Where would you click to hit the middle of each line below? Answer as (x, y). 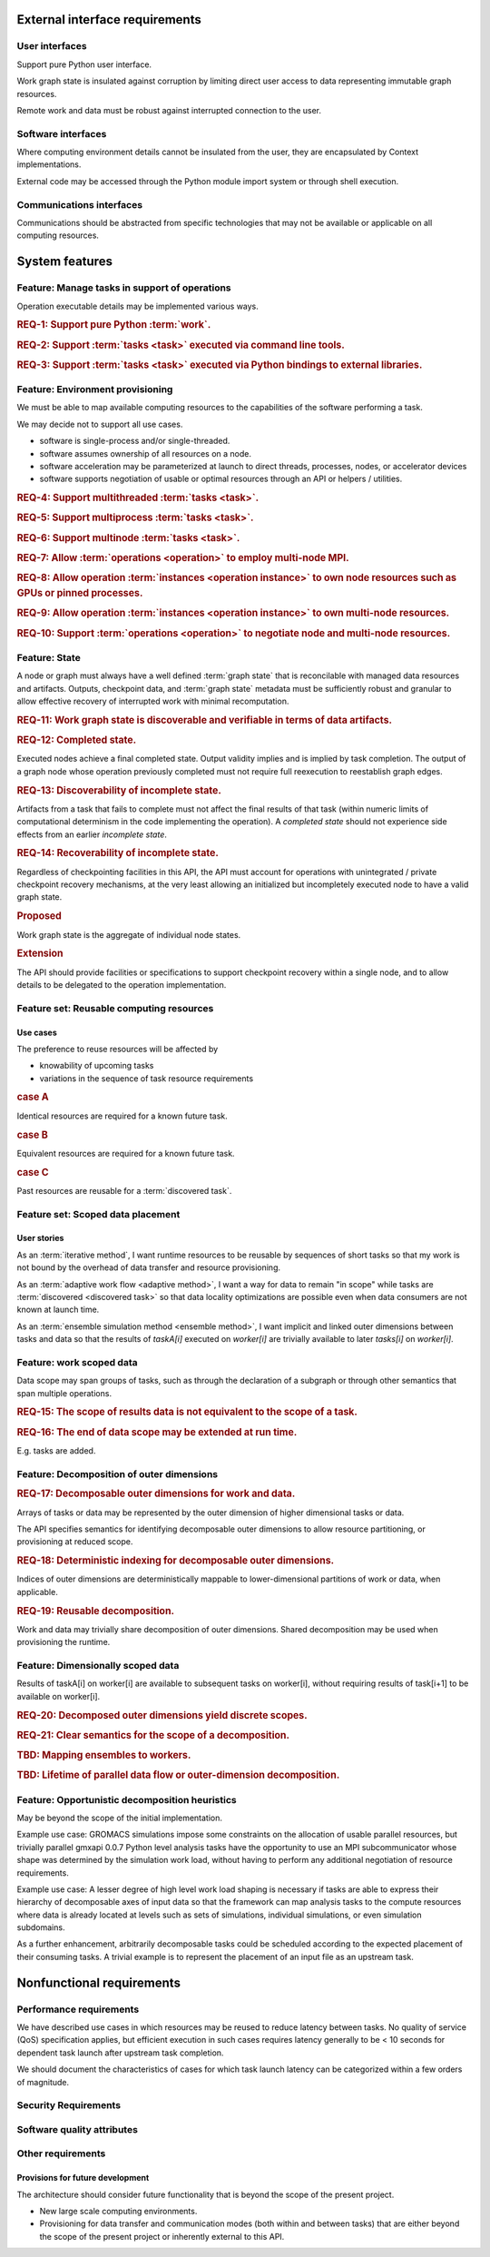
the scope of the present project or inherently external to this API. (162, 2236)
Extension (40, 953)
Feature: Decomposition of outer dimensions (117, 1473)
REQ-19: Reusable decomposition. (96, 1611)
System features (65, 262)
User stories (40, 1238)
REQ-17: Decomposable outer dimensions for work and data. (156, 1493)
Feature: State (49, 657)
